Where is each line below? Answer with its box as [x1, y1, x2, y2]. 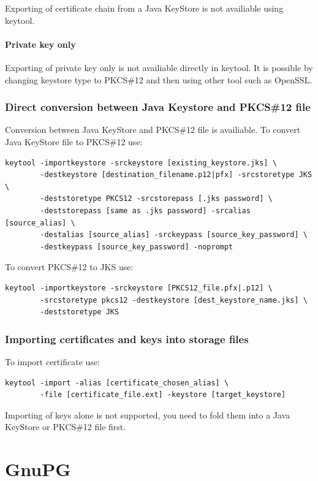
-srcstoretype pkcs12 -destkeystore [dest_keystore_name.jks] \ [40, 295, 308, 305]
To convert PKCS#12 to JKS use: [5, 260, 134, 273]
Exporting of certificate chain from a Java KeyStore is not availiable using [5, 2, 284, 14]
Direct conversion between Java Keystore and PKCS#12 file [5, 99, 311, 115]
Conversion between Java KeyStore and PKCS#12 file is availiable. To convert [5, 123, 301, 136]
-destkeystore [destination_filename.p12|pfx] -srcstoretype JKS [40, 170, 312, 180]
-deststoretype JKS [40, 308, 119, 317]
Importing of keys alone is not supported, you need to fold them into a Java [5, 408, 290, 421]
